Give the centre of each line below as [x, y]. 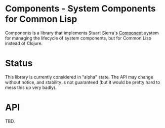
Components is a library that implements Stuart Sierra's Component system [82, 33]
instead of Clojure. [24, 43]
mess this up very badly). [31, 87]
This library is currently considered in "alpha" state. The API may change [79, 77]
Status [19, 64]
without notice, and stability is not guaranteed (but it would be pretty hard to [83, 82]
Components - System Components [81, 9]
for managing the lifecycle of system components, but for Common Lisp [78, 38]
